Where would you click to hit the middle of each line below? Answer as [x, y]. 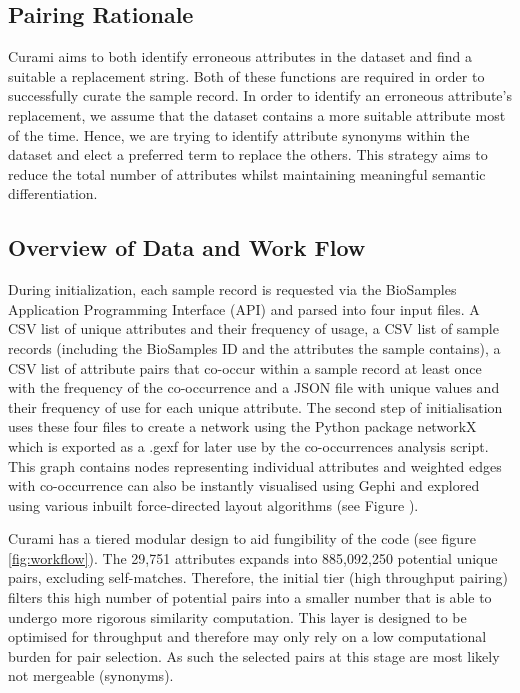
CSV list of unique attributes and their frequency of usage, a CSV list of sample [253, 328]
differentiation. [53, 193]
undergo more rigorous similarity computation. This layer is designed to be [237, 616]
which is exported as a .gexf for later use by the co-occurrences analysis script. [248, 445]
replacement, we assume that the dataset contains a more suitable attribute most [257, 114]
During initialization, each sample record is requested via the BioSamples [232, 289]
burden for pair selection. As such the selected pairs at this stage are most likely [254, 655]
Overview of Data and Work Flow [187, 247]
